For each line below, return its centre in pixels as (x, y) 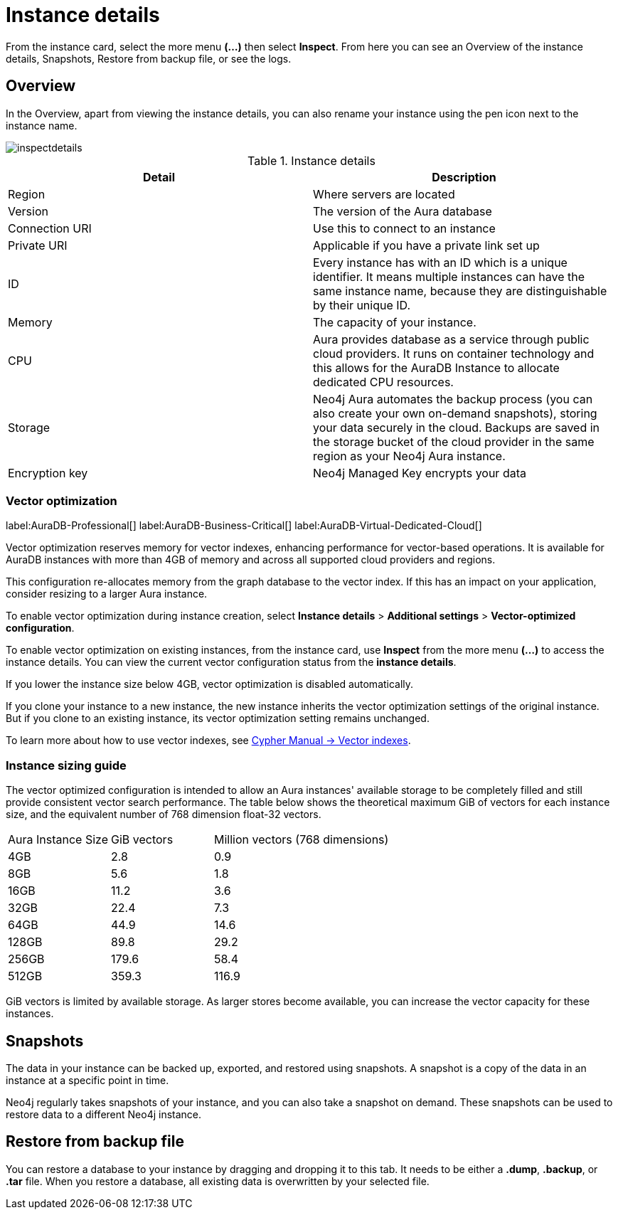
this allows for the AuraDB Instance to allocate (436, 367)
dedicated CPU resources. (383, 382)
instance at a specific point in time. (87, 1080)
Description (464, 177)
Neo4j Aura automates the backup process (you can (453, 399)
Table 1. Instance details (311, 160)
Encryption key (48, 473)
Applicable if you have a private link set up (426, 245)
